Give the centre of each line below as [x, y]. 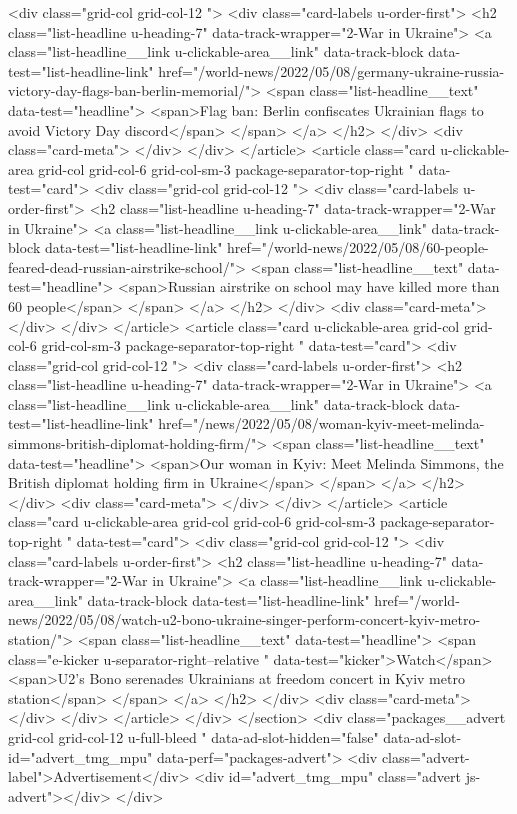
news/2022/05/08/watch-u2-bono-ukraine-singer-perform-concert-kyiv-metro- [244, 619]
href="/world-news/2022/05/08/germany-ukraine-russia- [331, 70]
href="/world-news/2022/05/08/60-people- [358, 247]
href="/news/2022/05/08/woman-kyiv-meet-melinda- [321, 423]
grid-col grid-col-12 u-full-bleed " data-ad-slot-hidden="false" [193, 736]
